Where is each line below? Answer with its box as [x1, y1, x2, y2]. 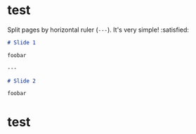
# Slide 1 [7, 39, 37, 46]
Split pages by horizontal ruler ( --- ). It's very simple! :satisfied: [7, 25, 190, 34]
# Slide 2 [7, 77, 37, 85]
